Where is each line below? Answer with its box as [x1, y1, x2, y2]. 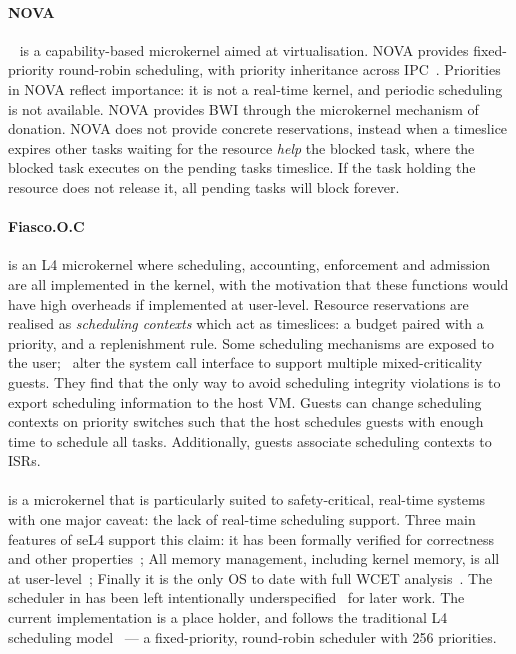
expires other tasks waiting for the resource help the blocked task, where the [8, 137, 475, 158]
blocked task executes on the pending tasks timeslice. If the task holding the [8, 157, 476, 178]
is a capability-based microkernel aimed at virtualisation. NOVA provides [19, 39, 469, 60]
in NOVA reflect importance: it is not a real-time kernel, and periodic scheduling [8, 78, 503, 99]
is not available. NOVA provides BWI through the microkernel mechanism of [8, 98, 479, 119]
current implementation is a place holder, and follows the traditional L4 [8, 607, 448, 628]
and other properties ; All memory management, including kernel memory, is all [8, 548, 500, 569]
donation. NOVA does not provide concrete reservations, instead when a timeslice [8, 118, 508, 139]
